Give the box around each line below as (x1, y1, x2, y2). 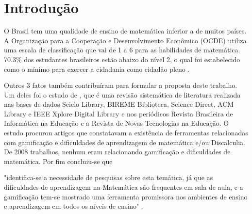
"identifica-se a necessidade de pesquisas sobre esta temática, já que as (4, 172, 213, 182)
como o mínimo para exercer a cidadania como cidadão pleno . (4, 64, 190, 74)
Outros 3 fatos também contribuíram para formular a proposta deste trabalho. (4, 80, 237, 90)
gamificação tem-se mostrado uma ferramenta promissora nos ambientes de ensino (4, 191, 248, 201)
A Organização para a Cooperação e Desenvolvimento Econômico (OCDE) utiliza (4, 35, 247, 45)
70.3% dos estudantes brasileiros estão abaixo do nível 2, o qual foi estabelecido (4, 54, 240, 64)
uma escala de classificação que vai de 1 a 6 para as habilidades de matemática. (4, 45, 240, 55)
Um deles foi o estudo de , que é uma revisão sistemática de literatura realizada (4, 89, 241, 99)
